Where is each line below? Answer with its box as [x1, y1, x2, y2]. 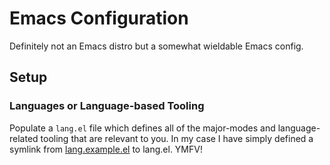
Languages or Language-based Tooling [9, 99, 205, 113]
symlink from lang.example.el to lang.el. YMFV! [9, 143, 203, 155]
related [9, 132, 39, 144]
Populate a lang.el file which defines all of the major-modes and [9, 122, 276, 134]
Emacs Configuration [9, 7, 189, 30]
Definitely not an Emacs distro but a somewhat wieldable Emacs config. [9, 40, 304, 52]
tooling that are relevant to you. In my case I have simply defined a [40, 132, 314, 144]
